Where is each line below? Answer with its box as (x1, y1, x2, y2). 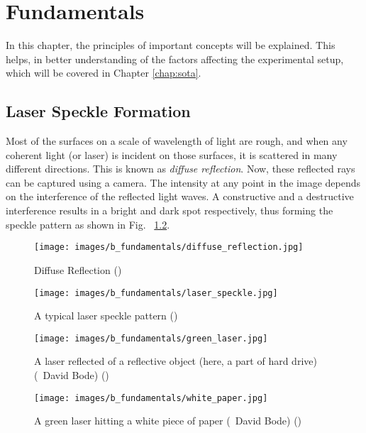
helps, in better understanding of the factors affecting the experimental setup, (6, 51, 344, 66)
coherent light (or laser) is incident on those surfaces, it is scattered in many (6, 147, 338, 162)
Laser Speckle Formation (6, 100, 191, 122)
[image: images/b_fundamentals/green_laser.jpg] (34, 333, 268, 344)
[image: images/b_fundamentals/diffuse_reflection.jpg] (34, 242, 304, 253)
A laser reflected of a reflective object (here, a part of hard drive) (34, 353, 317, 368)
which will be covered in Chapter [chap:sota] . (6, 65, 201, 80)
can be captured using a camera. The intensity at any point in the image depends (6, 175, 361, 190)
